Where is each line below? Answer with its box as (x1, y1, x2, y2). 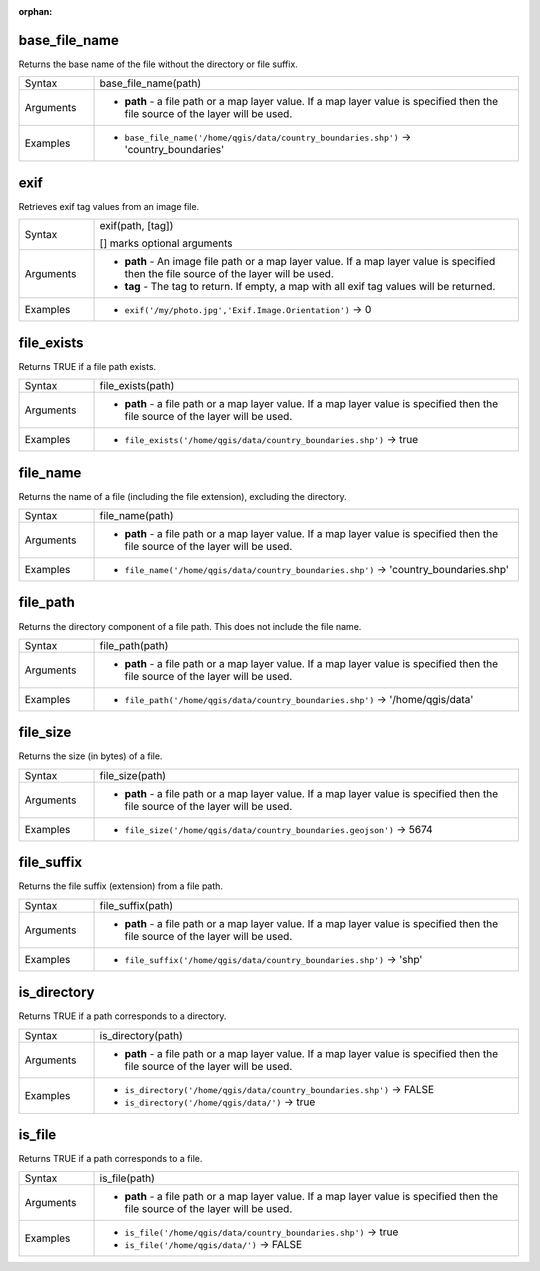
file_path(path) (99, 638, 169, 652)
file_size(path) (99, 768, 167, 782)
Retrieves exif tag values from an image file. (18, 200, 200, 212)
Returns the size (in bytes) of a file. (18, 750, 163, 762)
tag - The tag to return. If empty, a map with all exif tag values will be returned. (124, 280, 496, 294)
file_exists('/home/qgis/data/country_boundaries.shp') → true (124, 433, 419, 447)
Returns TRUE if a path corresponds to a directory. (18, 1010, 227, 1022)
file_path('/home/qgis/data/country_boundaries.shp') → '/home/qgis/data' (124, 692, 474, 706)
